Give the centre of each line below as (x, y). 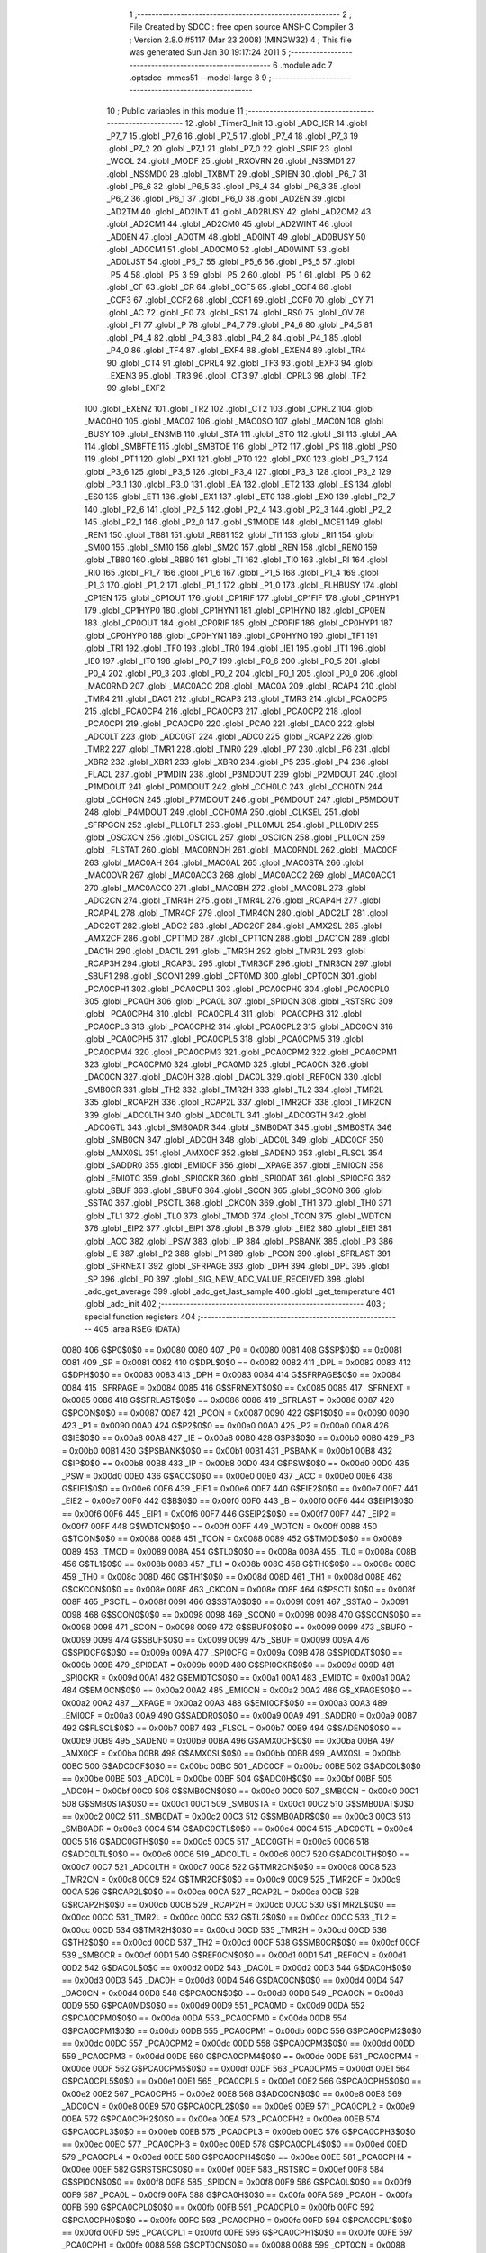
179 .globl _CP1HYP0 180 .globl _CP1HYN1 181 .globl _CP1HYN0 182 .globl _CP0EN (235, 610)
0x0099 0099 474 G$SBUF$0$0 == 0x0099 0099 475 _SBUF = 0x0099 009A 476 (216, 1639)
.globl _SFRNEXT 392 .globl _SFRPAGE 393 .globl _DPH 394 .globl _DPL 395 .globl (237, 1266)
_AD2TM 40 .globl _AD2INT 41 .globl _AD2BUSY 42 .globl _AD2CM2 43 (239, 211)
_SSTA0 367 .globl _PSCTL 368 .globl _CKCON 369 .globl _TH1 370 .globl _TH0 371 (238, 1203)
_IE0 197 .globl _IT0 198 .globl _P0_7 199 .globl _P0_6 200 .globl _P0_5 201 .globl (232, 661)
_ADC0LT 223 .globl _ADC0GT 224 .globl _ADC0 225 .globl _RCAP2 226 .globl (229, 736)
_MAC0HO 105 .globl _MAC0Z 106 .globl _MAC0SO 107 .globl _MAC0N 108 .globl (234, 421)
